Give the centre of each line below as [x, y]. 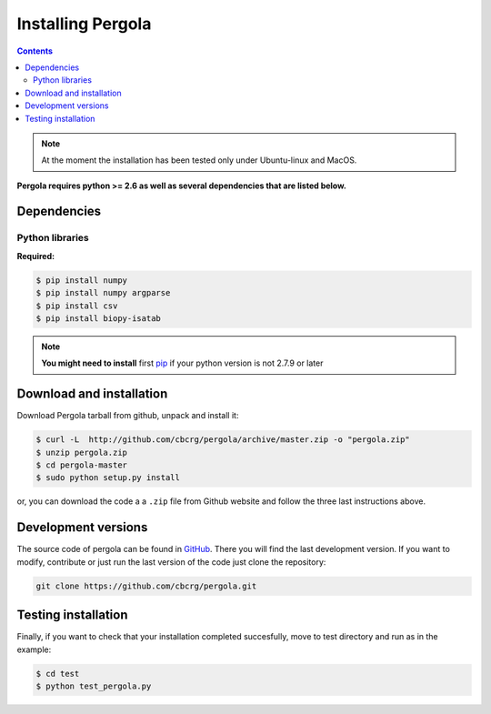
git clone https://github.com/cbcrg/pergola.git [146, 586]
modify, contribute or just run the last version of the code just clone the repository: [171, 562]
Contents [35, 51]
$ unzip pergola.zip [81, 452]
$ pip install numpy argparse [103, 293]
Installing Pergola [84, 24]
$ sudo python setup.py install [108, 478]
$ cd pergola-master [81, 465]
